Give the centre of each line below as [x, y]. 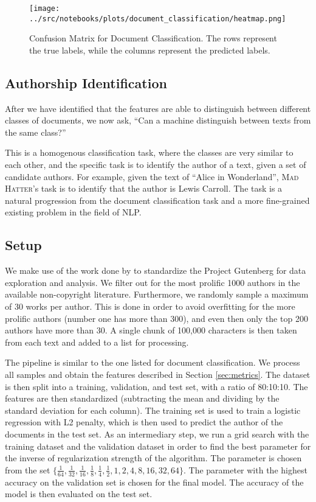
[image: [45, 9]
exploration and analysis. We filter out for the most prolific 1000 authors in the [153, 282]
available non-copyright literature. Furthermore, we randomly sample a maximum [157, 294]
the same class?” [36, 132]
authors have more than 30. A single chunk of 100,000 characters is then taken [151, 330]
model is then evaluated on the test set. [79, 494]
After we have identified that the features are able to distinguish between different [158, 108]
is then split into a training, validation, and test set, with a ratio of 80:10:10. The [156, 386]
